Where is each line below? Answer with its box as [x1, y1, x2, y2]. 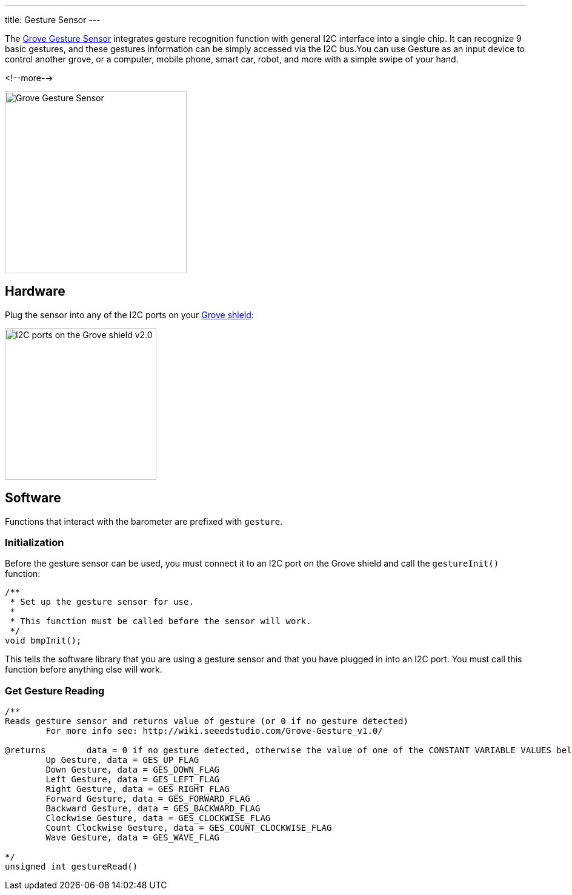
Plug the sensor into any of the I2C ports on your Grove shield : [5, 309, 254, 320]
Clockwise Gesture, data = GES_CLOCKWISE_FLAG [45, 813, 271, 823]
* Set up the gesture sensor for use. [10, 597, 194, 607]
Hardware [5, 284, 65, 299]
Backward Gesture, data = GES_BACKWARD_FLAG [45, 804, 261, 814]
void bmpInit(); [5, 636, 82, 646]
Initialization [5, 536, 64, 549]
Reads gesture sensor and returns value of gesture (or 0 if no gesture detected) [5, 716, 408, 727]
